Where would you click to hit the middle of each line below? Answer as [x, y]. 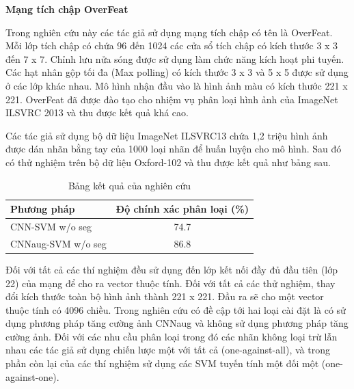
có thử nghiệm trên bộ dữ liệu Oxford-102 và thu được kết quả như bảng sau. [168, 162]
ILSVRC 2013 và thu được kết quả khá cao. [97, 112]
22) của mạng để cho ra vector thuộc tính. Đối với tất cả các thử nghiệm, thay [171, 283]
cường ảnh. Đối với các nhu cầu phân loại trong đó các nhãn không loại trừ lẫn [172, 336]
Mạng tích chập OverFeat [67, 9]
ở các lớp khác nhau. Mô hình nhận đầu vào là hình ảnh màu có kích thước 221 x [177, 85]
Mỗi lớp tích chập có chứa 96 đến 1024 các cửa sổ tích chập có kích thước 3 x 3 [172, 45]
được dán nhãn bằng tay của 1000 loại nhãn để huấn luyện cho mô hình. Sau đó [174, 149]
